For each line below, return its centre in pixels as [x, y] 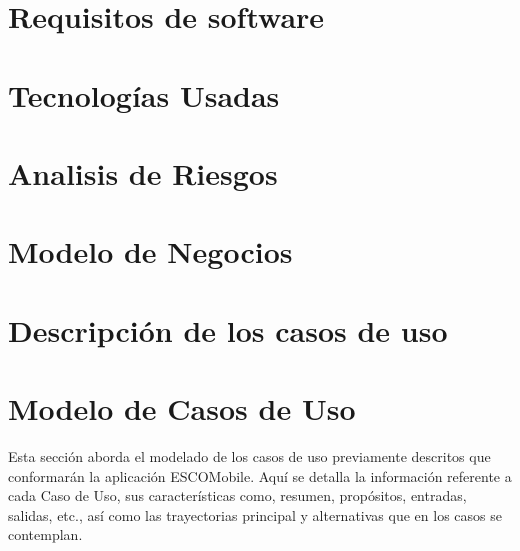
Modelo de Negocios [150, 251]
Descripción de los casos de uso [228, 329]
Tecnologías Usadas [144, 94]
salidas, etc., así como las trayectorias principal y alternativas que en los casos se [255, 514]
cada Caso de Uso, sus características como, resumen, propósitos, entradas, [237, 495]
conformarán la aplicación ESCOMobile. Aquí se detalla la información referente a [260, 475]
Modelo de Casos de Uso [182, 408]
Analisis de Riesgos [143, 172]
